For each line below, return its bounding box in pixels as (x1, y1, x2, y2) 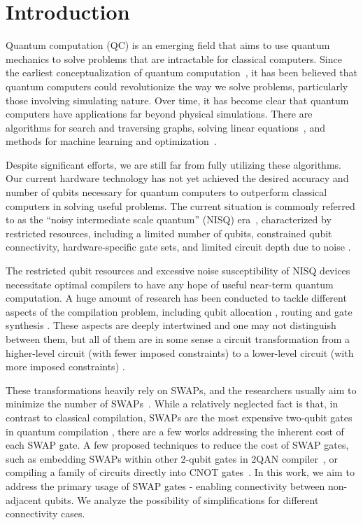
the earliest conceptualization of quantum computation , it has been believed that (6, 65, 358, 80)
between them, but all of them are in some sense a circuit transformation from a (6, 332, 350, 346)
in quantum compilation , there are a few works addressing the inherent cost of (6, 423, 344, 438)
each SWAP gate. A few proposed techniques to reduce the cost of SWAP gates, (6, 437, 349, 452)
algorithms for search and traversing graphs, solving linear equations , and (6, 120, 325, 134)
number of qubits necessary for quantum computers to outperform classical (6, 185, 327, 199)
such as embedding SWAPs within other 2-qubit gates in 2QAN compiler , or (6, 451, 339, 465)
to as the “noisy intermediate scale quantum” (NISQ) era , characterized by (6, 212, 332, 227)
